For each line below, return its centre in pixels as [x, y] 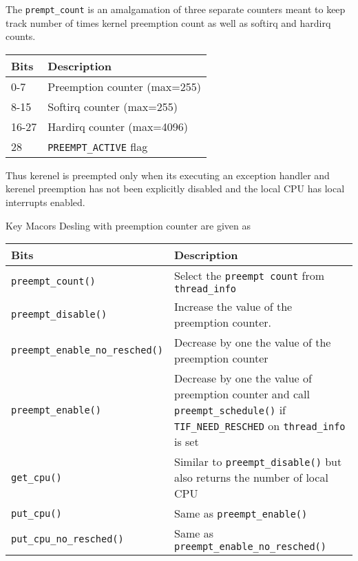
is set [186, 442]
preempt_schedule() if [230, 410]
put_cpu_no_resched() [67, 539]
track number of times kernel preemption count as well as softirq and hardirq [168, 22]
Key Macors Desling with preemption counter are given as [128, 225]
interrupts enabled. [45, 202]
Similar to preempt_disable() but [258, 462]
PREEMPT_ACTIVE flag [98, 146]
